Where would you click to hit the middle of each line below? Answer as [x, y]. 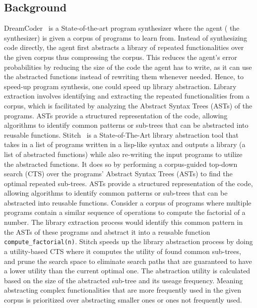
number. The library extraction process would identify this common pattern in [124, 222]
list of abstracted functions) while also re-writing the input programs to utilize [123, 154]
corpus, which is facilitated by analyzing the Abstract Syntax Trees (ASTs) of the [128, 105]
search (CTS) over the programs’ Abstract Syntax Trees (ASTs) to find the [118, 174]
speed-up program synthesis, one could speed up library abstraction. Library [120, 86]
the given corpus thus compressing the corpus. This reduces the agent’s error [121, 57]
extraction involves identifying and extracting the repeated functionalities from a [127, 96]
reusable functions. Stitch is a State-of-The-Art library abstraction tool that [121, 134]
